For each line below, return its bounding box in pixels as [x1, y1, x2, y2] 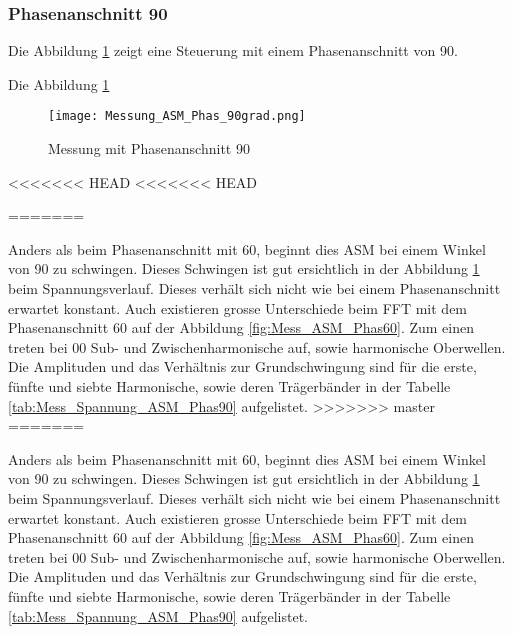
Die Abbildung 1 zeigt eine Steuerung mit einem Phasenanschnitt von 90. [8, 40, 458, 61]
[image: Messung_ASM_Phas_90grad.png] [48, 109, 306, 124]
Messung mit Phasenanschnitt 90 [48, 138, 250, 159]
